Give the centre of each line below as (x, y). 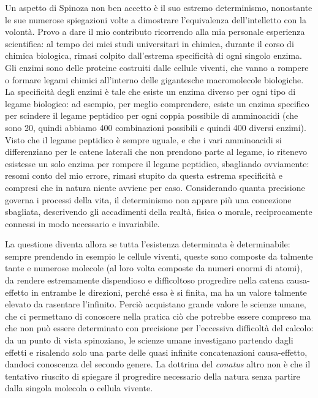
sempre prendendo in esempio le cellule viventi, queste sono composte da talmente (159, 256)
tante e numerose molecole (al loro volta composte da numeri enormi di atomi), (154, 268)
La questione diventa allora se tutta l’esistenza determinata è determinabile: (148, 244)
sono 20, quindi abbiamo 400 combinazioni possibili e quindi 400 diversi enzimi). (156, 127)
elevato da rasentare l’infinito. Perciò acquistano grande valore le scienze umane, (156, 304)
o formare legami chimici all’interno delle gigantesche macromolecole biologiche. (154, 79)
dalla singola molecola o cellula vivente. (79, 388)
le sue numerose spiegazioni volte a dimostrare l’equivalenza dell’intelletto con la (156, 19)
